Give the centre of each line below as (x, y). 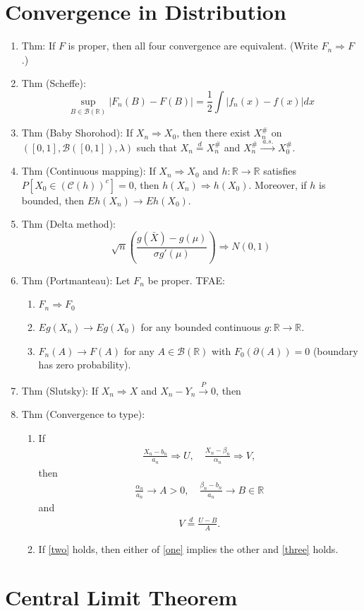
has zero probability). (85, 365)
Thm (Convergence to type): (83, 414)
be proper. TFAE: (186, 280)
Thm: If (38, 46)
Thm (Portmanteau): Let (76, 280)
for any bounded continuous (201, 326)
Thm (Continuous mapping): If (89, 171)
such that (157, 147)
